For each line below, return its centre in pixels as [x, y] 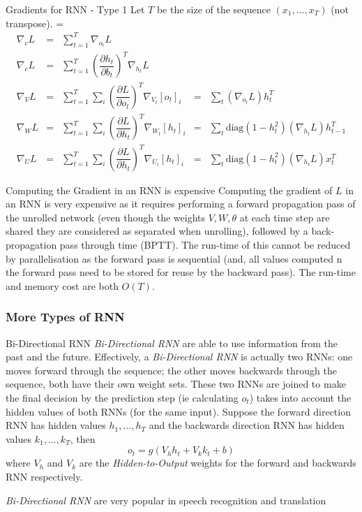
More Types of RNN [65, 317]
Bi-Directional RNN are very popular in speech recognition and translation [166, 500]
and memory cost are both [62, 285]
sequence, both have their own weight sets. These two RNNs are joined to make [176, 384]
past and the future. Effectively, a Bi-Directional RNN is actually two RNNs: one [179, 357]
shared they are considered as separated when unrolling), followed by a [157, 231]
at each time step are [285, 217]
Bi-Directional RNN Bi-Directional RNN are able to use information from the [172, 343]
